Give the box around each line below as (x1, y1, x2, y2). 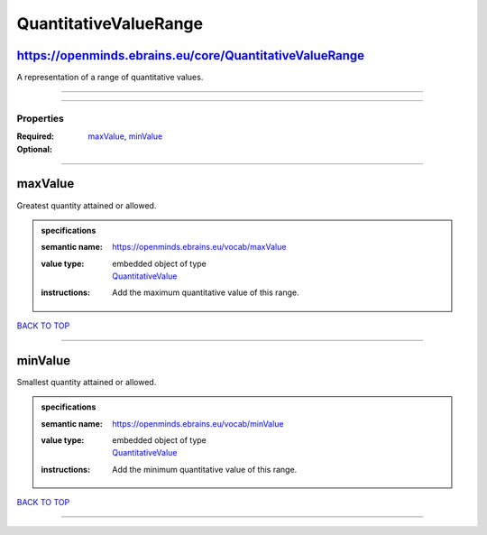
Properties (16, 112, 65, 125)
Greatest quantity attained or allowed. (16, 199, 157, 211)
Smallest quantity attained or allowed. (16, 376, 157, 387)
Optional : (16, 143, 53, 154)
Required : (16, 131, 54, 142)
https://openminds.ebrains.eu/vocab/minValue (112, 418, 284, 429)
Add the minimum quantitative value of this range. (112, 464, 298, 475)
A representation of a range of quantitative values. (16, 72, 204, 83)
